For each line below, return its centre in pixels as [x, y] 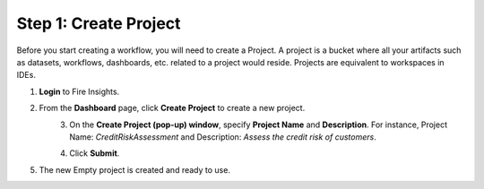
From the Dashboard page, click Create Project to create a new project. [172, 108]
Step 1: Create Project [99, 23]
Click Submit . [95, 153]
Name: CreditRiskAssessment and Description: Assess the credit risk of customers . [223, 137]
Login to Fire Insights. [79, 91]
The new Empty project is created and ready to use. [134, 169]
